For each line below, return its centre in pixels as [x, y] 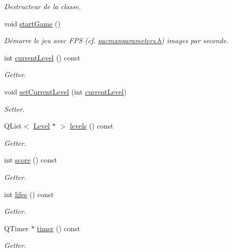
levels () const [92, 126]
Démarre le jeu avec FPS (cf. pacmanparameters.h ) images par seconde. [116, 40]
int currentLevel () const [42, 57]
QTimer [17, 228]
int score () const [31, 160]
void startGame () [32, 23]
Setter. [14, 108]
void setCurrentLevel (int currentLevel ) [65, 91]
